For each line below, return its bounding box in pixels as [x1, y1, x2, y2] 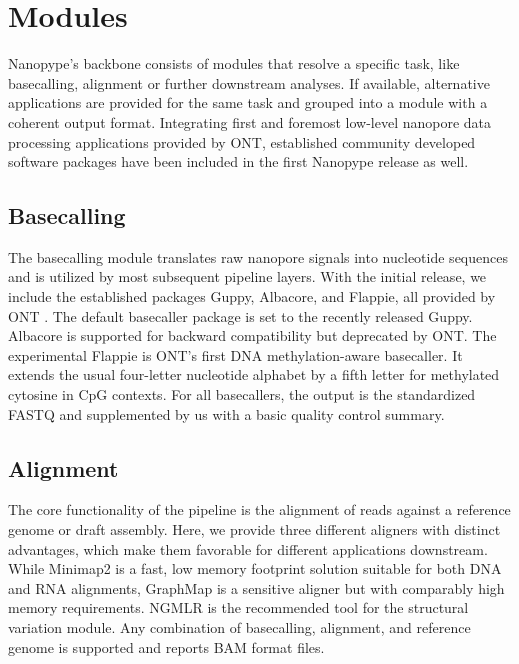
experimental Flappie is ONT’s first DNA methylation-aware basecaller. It [8, 344, 463, 365]
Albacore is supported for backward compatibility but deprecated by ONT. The [8, 325, 497, 346]
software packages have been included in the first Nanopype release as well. [8, 151, 469, 172]
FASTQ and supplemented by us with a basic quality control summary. [8, 403, 445, 424]
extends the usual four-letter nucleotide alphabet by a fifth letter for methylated [8, 364, 500, 385]
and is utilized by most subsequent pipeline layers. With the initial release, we [8, 266, 487, 287]
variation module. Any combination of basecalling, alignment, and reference [8, 617, 471, 637]
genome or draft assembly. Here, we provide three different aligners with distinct [8, 519, 501, 540]
